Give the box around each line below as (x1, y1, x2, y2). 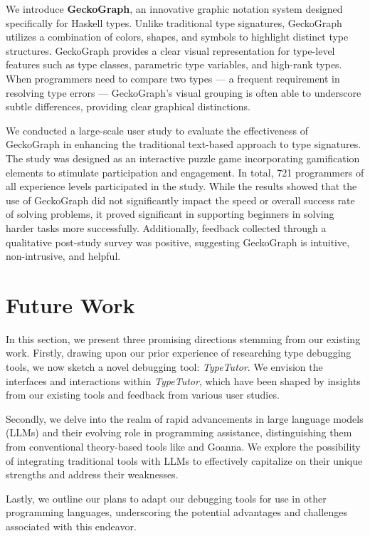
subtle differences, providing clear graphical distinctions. (6, 99, 250, 114)
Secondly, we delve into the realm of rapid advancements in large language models (6, 411, 364, 426)
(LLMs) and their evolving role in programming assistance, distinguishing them (6, 425, 352, 440)
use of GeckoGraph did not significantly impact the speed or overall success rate (6, 192, 355, 207)
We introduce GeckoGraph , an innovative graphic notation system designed (6, 1, 343, 16)
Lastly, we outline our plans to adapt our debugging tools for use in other (6, 490, 327, 505)
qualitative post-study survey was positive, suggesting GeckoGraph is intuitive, (6, 234, 350, 249)
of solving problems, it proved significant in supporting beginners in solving (6, 206, 334, 221)
